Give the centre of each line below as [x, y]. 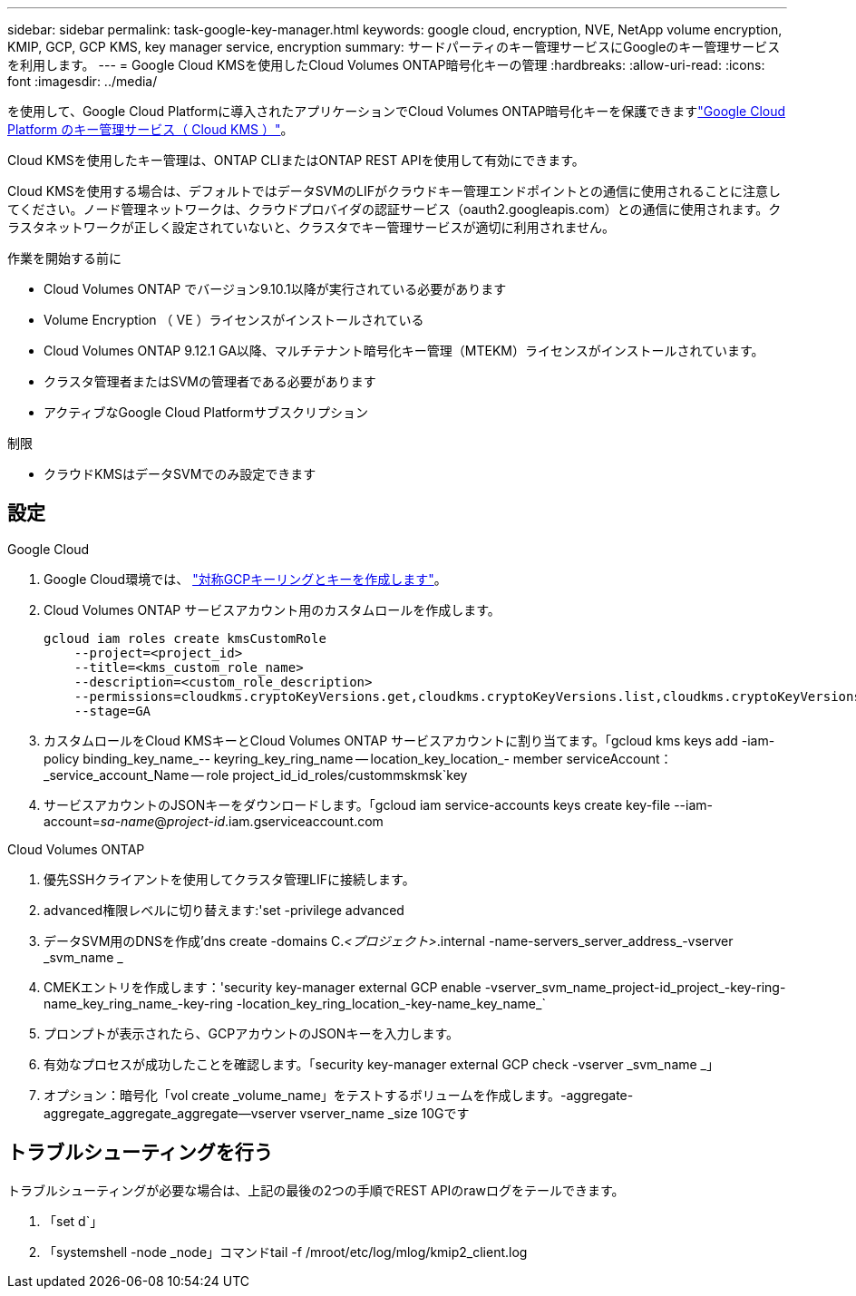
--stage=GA [112, 711]
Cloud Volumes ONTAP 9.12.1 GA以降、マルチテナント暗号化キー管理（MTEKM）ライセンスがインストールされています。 [404, 351]
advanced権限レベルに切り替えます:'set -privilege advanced [224, 910]
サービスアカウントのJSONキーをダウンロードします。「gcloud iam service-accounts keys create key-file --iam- [379, 804]
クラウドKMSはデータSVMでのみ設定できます [180, 474]
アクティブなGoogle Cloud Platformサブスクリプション [206, 412]
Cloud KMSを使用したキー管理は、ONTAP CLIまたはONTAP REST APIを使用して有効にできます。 [296, 160]
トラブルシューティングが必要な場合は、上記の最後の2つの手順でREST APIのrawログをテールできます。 [316, 1190]
